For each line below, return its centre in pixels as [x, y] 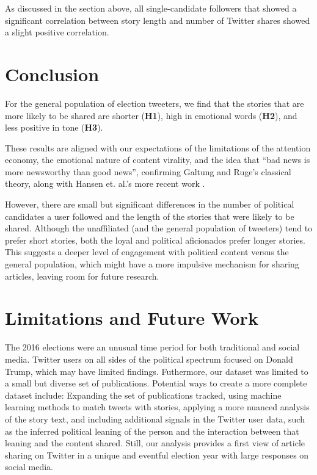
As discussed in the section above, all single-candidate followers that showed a [151, 8]
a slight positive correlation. [57, 32]
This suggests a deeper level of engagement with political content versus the [147, 252]
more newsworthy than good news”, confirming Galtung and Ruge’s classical [148, 171]
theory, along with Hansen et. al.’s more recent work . [105, 183]
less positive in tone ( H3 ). [54, 127]
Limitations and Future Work [132, 318]
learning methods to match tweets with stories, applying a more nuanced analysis [157, 407]
